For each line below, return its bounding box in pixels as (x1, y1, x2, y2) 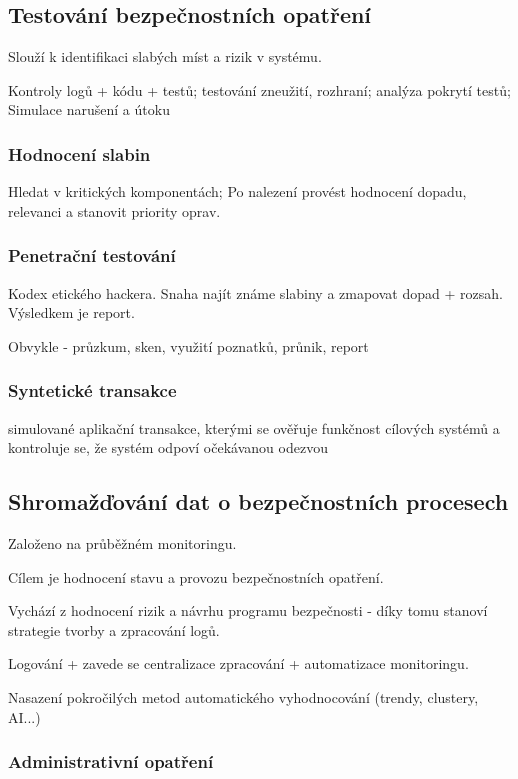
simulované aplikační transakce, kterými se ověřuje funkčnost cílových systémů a (8, 417, 500, 438)
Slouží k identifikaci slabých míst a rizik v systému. (8, 46, 322, 67)
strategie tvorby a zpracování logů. (8, 619, 220, 640)
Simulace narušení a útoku (8, 99, 170, 120)
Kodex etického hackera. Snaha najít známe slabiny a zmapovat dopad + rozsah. (8, 282, 503, 303)
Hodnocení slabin (8, 141, 151, 166)
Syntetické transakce (8, 378, 177, 403)
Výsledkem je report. (8, 302, 135, 323)
